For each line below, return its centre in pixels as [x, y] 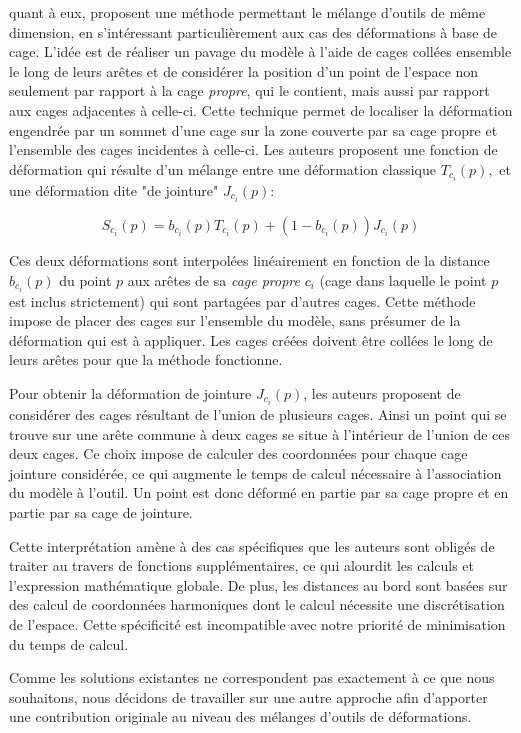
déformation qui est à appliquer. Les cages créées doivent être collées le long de [251, 339]
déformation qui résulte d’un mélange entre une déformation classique [223, 168]
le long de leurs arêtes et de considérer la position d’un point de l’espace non [244, 70]
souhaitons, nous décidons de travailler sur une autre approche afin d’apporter [248, 696]
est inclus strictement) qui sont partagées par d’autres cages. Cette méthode [242, 300]
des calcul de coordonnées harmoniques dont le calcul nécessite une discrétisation [257, 604]
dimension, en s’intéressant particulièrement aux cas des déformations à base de [253, 31]
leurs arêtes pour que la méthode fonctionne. [146, 359]
